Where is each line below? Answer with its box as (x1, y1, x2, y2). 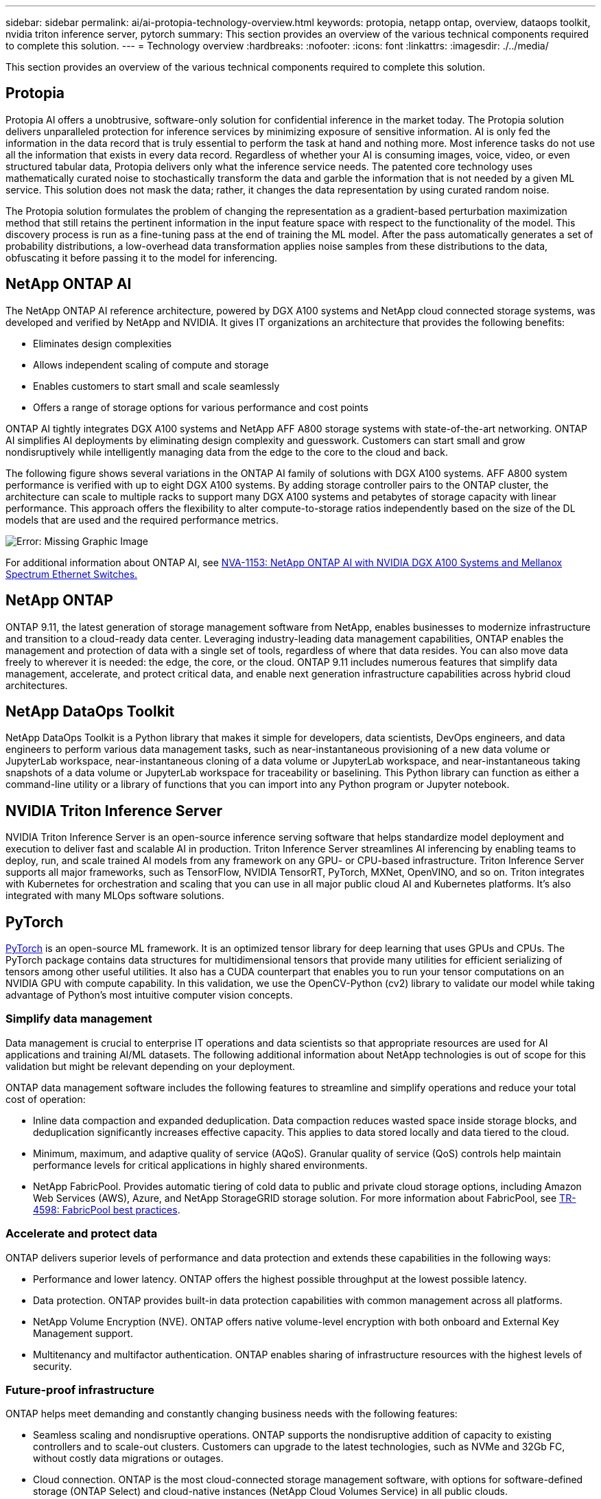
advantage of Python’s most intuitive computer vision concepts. (5, 989, 293, 1001)
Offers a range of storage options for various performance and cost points (33, 401, 368, 413)
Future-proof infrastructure (5, 1382, 154, 1397)
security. (33, 1360, 72, 1372)
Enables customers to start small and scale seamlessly (33, 380, 280, 392)
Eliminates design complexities (33, 337, 172, 349)
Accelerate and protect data (5, 1227, 158, 1241)
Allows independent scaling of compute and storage (33, 358, 269, 371)
